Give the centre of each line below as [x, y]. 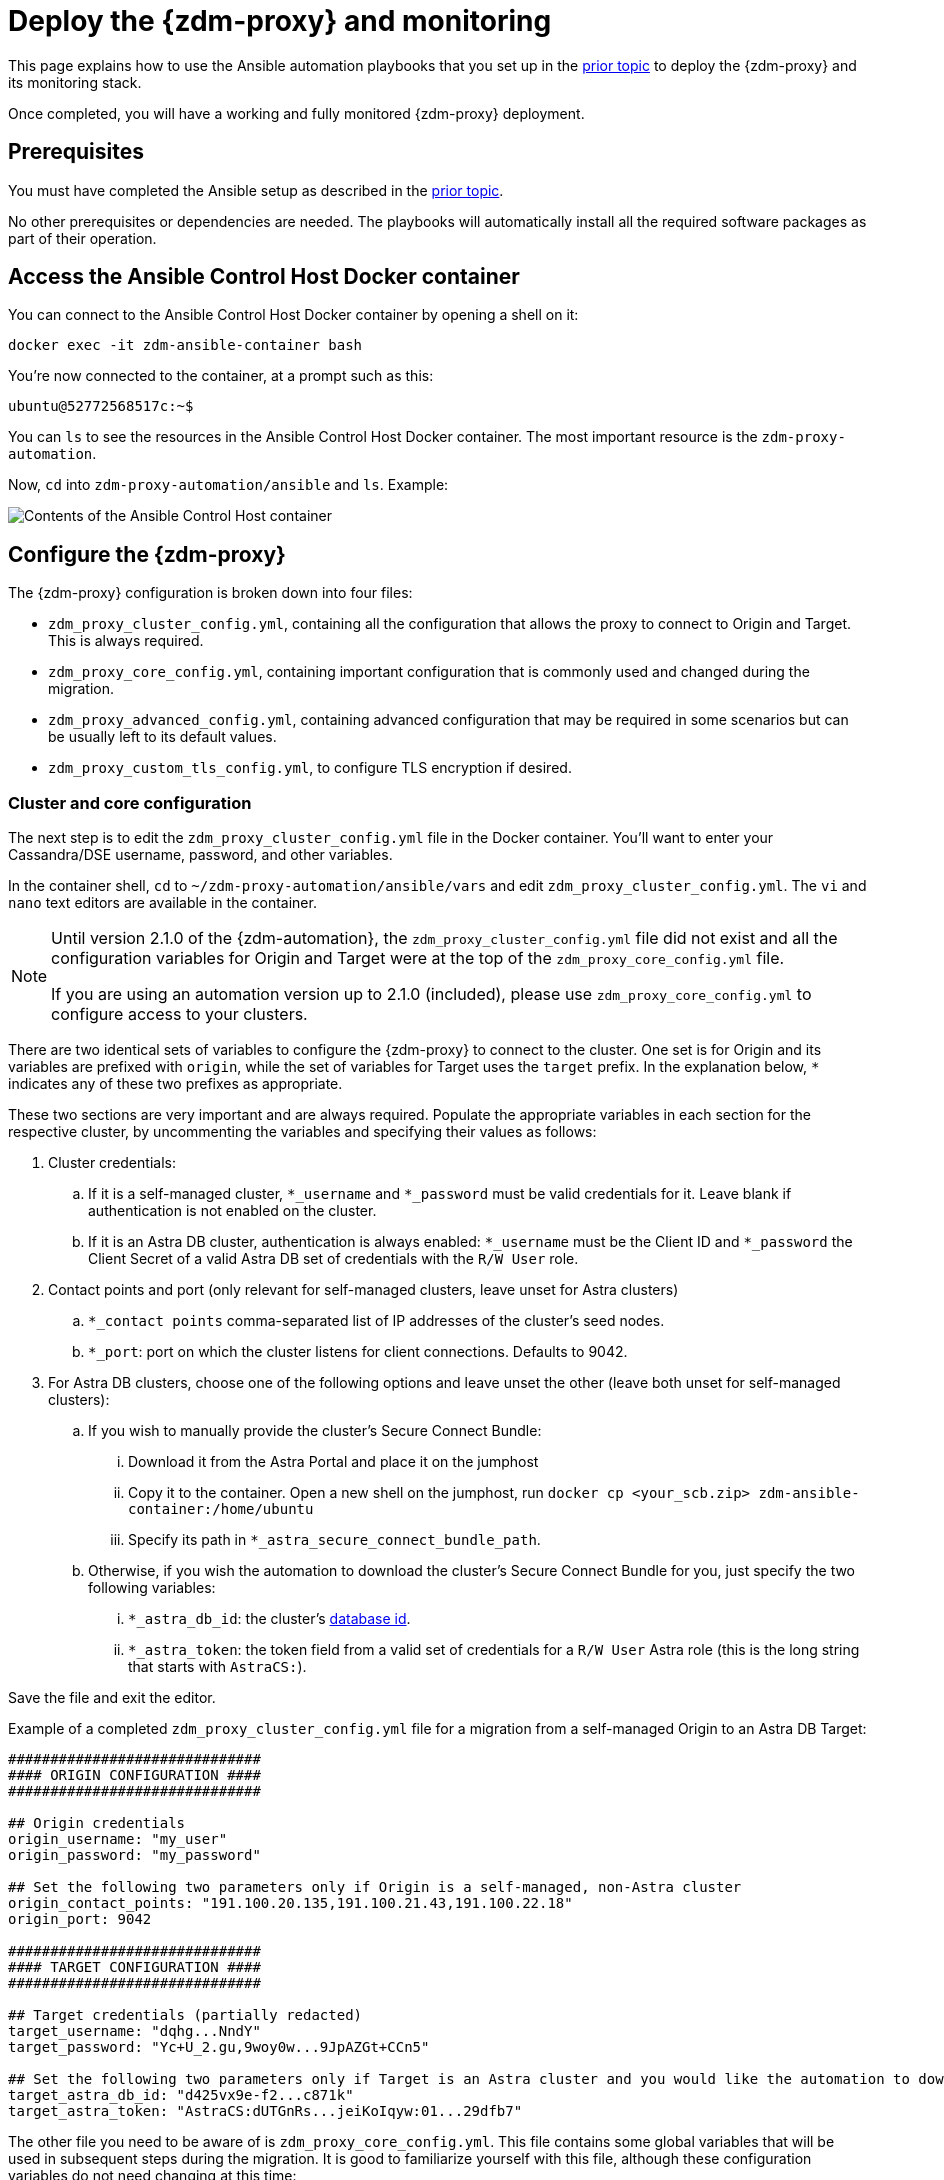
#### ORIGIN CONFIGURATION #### [134, 1775]
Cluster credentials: [112, 1163]
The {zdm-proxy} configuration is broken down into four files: [210, 593]
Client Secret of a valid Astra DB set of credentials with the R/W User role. [333, 1259]
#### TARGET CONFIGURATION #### [134, 1967]
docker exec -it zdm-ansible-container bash [185, 345]
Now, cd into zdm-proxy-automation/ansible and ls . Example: [228, 485]
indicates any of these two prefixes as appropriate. [175, 1084]
